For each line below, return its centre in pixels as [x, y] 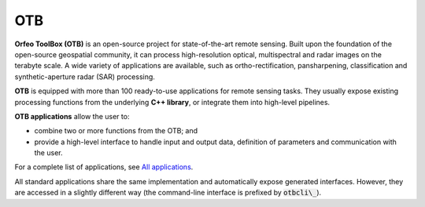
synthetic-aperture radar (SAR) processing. [85, 76]
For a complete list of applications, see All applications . [104, 167]
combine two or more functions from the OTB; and [116, 131]
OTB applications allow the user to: [72, 116]
